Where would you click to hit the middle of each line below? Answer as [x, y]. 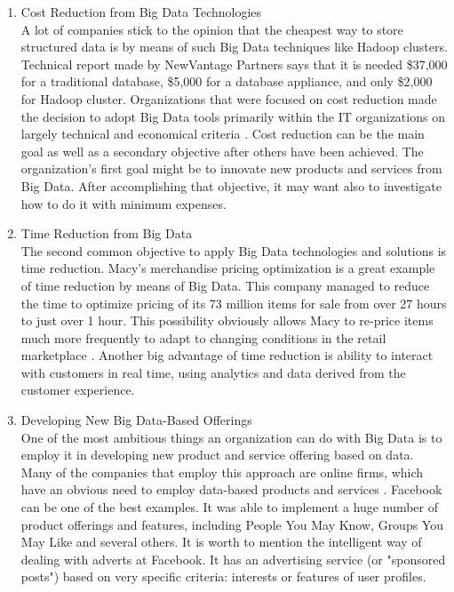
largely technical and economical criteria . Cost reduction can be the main [223, 134]
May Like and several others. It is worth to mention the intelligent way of [221, 542]
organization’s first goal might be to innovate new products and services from [231, 168]
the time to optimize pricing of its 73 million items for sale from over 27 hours [234, 303]
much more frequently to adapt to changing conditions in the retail [203, 337]
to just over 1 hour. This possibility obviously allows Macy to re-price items [227, 320]
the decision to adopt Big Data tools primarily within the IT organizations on [233, 116]
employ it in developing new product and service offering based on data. [217, 455]
